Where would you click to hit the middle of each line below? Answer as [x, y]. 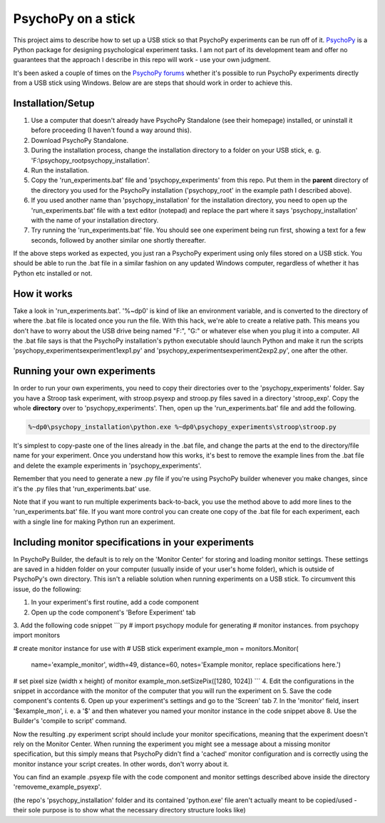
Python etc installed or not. [53, 273]
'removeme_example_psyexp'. [57, 787]
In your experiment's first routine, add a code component [115, 602]
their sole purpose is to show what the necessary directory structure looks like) [129, 810]
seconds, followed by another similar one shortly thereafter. [118, 240]
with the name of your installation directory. [95, 220]
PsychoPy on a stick [74, 19]
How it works [43, 294]
